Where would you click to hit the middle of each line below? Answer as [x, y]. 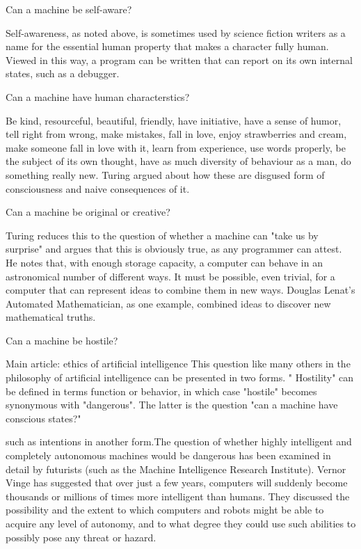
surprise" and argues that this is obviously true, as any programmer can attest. [174, 249]
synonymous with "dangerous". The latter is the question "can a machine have [172, 405]
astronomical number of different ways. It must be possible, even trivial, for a [170, 276]
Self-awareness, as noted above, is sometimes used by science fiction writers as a [176, 32]
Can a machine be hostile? [62, 340]
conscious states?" [43, 418]
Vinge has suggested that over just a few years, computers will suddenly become [177, 483]
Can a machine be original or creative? [88, 212]
